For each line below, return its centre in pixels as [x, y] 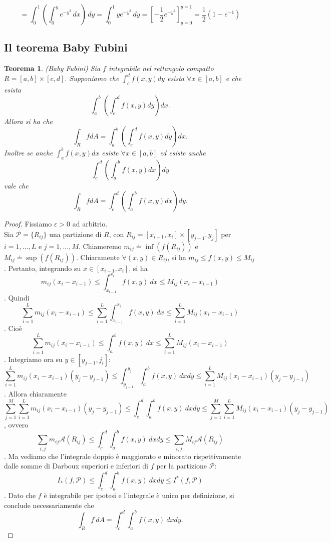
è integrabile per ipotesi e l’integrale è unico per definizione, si [139, 495]
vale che [16, 185]
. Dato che [20, 495]
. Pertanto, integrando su [43, 268]
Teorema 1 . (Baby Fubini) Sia [52, 68]
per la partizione [182, 466]
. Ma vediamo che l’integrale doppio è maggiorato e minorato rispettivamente [123, 456]
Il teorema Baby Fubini [66, 47]
